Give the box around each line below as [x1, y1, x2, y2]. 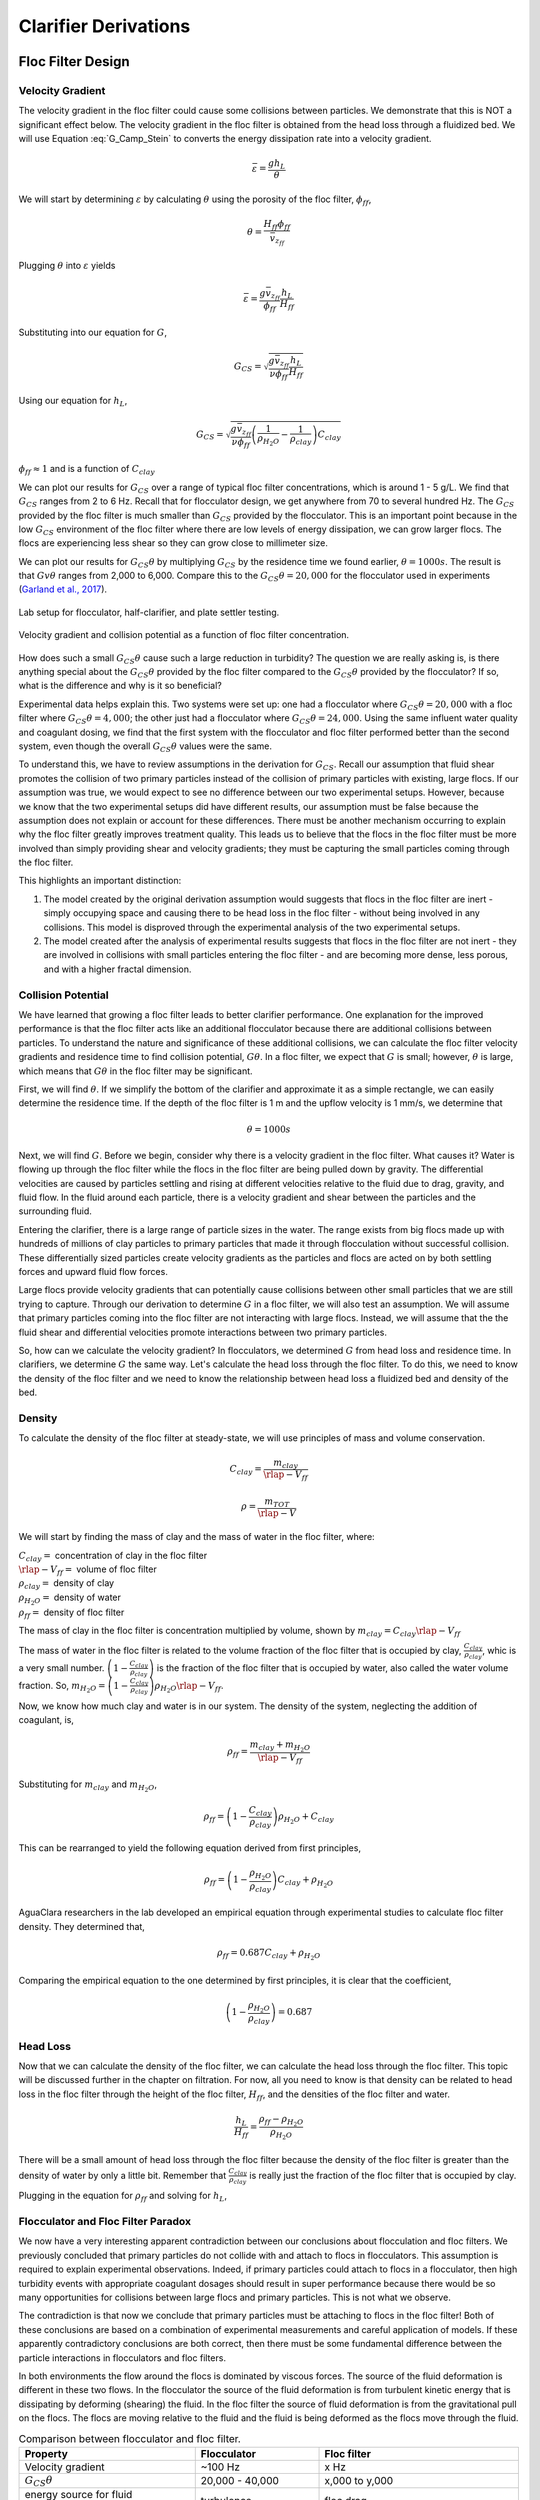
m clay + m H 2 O [249, 1739, 311, 1754]
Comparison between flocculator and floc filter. [18, 2431, 242, 2445]
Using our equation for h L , [18, 395, 128, 409]
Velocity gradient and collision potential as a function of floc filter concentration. [18, 629, 350, 641]
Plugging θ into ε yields [18, 260, 116, 272]
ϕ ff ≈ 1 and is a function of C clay [18, 463, 155, 477]
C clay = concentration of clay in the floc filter [18, 1549, 208, 1564]
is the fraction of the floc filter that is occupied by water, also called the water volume [156, 1661, 509, 1674]
